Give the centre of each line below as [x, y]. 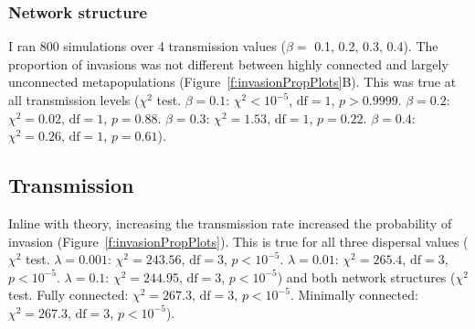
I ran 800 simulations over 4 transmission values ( [147, 46]
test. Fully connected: [69, 295]
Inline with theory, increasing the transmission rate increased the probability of [230, 223]
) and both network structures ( [366, 276]
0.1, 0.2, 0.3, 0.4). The [376, 46]
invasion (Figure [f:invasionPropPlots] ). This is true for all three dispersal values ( [238, 241]
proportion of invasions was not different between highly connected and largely [228, 64]
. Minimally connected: [354, 295]
